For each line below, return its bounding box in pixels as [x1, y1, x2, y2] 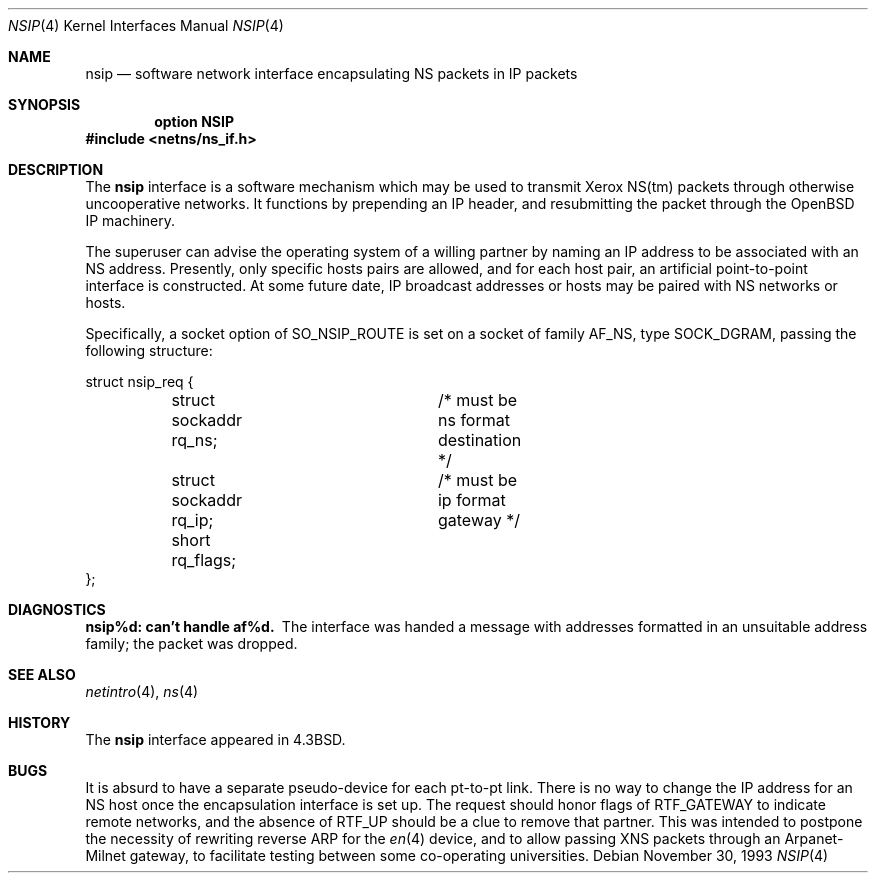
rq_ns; [171, 430, 218, 450]
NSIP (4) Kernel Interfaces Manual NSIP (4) [8, 17, 284, 34]
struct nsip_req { [85, 373, 194, 390]
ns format [437, 410, 510, 430]
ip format [437, 490, 506, 510]
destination [437, 430, 522, 450]
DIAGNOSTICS [8, 601, 106, 618]
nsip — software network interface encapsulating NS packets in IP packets [85, 65, 578, 82]
